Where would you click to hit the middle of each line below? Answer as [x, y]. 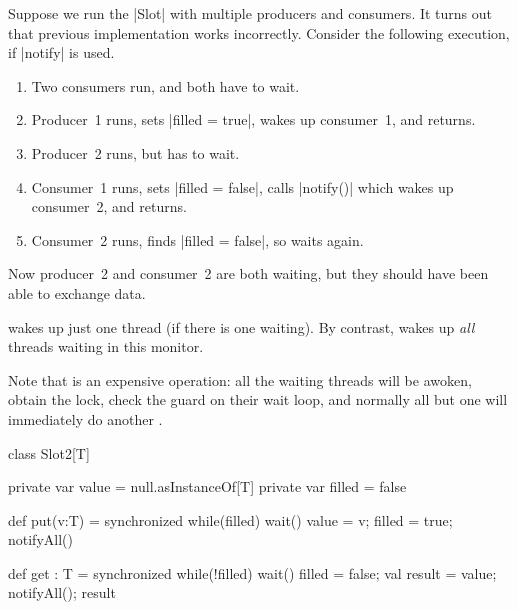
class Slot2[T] [49, 452]
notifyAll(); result [62, 592]
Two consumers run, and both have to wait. [165, 85]
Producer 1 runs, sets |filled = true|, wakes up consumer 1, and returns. [253, 119]
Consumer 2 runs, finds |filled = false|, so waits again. [197, 239]
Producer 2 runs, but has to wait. [135, 152]
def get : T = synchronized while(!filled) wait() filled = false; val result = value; [252, 572]
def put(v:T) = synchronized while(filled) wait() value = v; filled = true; [230, 519]
